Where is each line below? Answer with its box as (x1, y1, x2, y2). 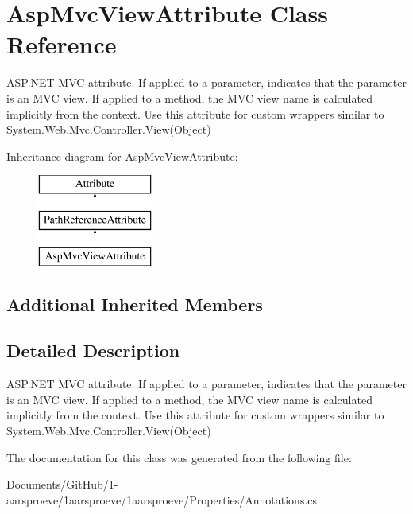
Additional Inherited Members (6, 291, 263, 316)
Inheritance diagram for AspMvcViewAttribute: (6, 147, 238, 164)
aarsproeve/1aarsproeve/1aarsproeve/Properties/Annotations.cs (6, 491, 318, 508)
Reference (6, 28, 117, 60)
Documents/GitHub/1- (6, 476, 118, 493)
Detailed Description (6, 338, 180, 363)
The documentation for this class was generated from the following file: (6, 449, 352, 465)
